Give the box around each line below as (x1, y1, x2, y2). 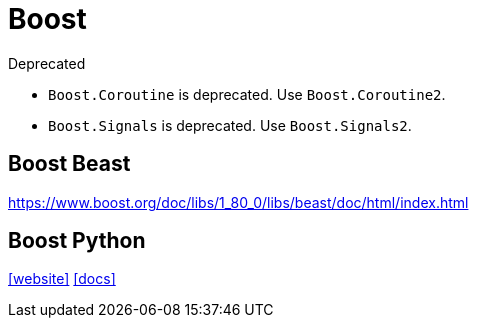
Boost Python (8, 228, 146, 254)
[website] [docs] (8, 270, 116, 288)
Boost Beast (8, 151, 131, 177)
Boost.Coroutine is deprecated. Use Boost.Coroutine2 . (48, 85, 446, 103)
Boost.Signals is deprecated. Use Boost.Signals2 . (48, 116, 412, 134)
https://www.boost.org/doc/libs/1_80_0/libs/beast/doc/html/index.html (8, 193, 469, 211)
